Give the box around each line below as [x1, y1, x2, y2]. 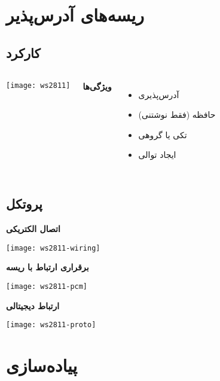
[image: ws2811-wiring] [6, 243, 100, 252]
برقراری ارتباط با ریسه [6, 261, 89, 273]
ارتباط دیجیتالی [6, 299, 60, 312]
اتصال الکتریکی [6, 222, 60, 235]
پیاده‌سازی [6, 353, 78, 377]
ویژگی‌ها [82, 80, 112, 92]
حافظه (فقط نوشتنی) [138, 108, 216, 121]
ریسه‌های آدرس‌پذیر [6, 2, 144, 27]
